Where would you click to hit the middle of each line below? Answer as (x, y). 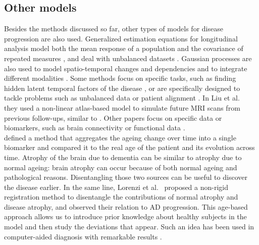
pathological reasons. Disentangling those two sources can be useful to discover (126, 177)
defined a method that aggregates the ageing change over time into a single (120, 137)
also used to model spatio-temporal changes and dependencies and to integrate (126, 68)
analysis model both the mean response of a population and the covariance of (124, 48)
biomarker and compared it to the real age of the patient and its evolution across (129, 147)
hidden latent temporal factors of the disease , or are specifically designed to (122, 88)
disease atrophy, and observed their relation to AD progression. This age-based (126, 206)
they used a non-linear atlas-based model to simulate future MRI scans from (122, 107)
